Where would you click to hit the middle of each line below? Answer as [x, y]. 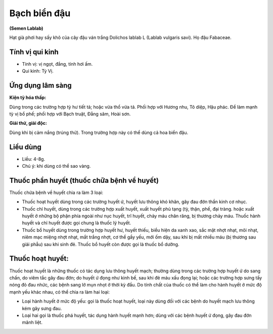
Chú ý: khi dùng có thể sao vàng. [56, 166]
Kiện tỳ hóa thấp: [28, 98]
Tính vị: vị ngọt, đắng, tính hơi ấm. [57, 64]
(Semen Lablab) [26, 28]
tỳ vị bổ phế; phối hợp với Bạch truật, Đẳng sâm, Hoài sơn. [70, 114]
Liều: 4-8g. [34, 159]
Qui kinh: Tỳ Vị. [38, 71]
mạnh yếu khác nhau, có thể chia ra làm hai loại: [59, 292]
